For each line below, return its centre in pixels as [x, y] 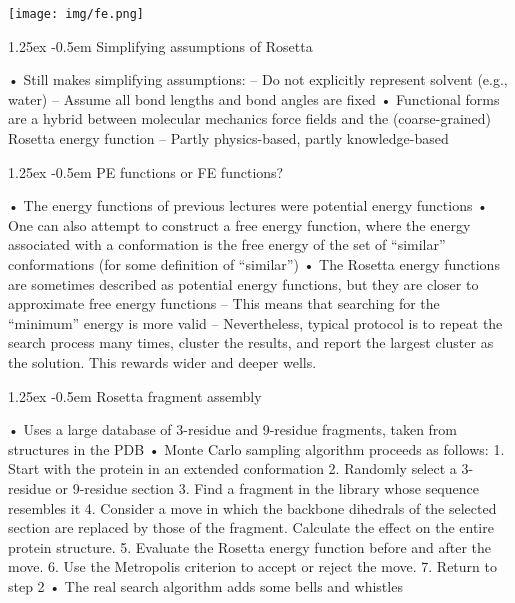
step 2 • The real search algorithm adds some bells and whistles [205, 585]
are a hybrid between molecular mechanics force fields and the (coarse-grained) [250, 118]
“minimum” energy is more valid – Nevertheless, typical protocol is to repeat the [255, 322]
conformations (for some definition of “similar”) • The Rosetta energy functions [254, 264]
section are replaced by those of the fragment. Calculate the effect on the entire [251, 527]
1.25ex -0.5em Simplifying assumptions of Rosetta [160, 45]
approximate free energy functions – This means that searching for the [224, 303]
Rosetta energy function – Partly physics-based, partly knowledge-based [228, 138]
